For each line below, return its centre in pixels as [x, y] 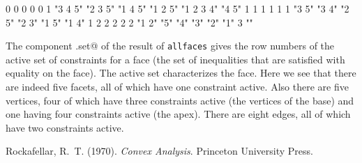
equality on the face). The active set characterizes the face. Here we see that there [181, 73]
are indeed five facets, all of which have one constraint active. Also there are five [177, 87]
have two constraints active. [65, 127]
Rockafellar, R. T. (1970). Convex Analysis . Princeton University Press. [159, 151]
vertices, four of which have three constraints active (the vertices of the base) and [180, 100]
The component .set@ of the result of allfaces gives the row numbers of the [170, 46]
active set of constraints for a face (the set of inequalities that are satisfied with [175, 59]
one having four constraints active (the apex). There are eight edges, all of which [178, 114]
